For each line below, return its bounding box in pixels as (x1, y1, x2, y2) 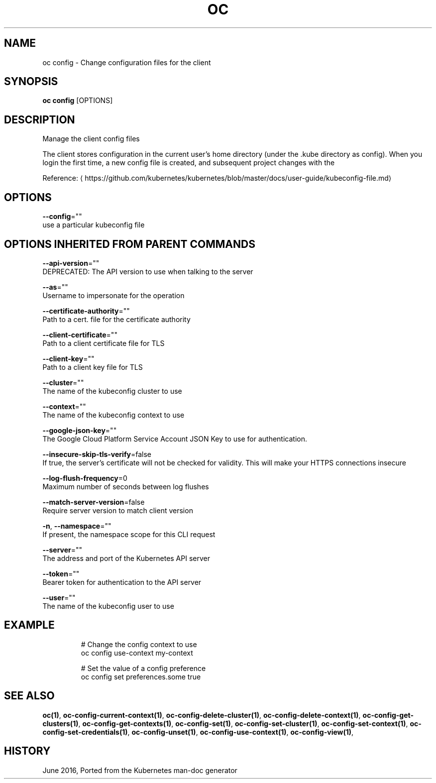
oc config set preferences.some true (81, 672, 201, 681)
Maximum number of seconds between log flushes (42, 482, 209, 491)
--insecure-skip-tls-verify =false (42, 449, 151, 458)
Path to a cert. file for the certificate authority (42, 315, 191, 324)
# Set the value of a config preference (81, 664, 206, 672)
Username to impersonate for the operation (42, 291, 185, 300)
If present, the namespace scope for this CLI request (42, 530, 216, 539)
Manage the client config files (42, 134, 140, 143)
